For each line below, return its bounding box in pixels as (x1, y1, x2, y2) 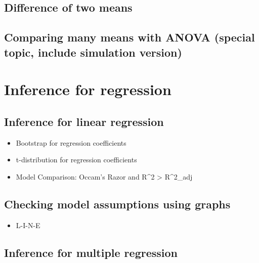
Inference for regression (4, 79, 171, 100)
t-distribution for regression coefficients (16, 154, 137, 165)
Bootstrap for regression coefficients (16, 137, 126, 148)
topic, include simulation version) (4, 44, 182, 60)
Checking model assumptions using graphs (4, 196, 231, 211)
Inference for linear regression (4, 113, 164, 129)
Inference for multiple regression (4, 244, 178, 260)
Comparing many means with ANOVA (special (4, 29, 255, 45)
